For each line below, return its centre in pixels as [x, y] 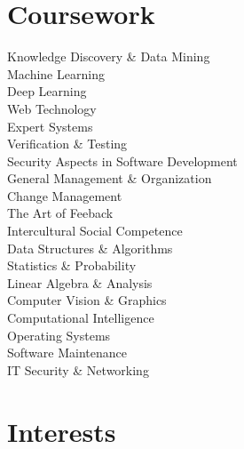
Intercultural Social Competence [95, 231]
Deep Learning [47, 91]
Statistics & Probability [72, 265]
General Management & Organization [110, 178]
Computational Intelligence [81, 318]
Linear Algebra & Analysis [80, 282]
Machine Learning [56, 73]
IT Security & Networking [78, 369]
